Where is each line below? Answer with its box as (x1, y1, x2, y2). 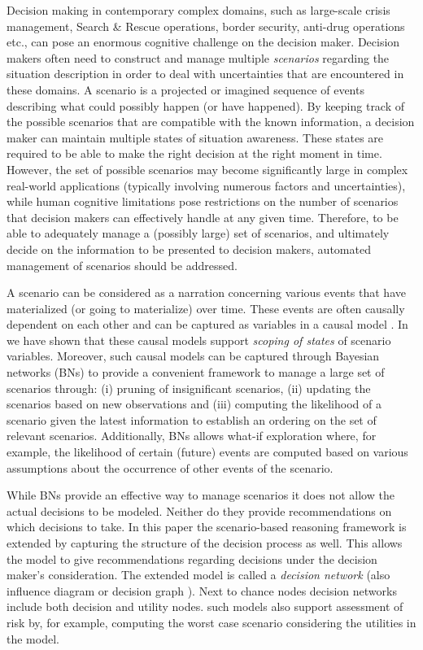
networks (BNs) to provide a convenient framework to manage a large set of (7, 364, 385, 381)
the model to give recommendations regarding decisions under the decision (7, 550, 377, 567)
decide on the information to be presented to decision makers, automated (7, 240, 371, 257)
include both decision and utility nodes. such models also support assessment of (7, 598, 403, 615)
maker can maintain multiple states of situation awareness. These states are (7, 129, 384, 146)
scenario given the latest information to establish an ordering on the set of (7, 411, 377, 428)
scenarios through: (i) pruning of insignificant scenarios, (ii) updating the (7, 379, 371, 396)
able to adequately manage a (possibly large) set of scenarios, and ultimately (7, 225, 390, 242)
